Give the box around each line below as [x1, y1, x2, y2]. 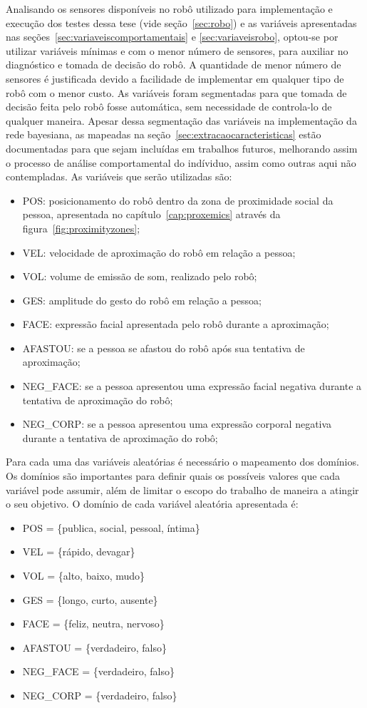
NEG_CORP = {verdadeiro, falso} [22, 687, 177, 702]
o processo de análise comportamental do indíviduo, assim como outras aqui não [6, 155, 356, 170]
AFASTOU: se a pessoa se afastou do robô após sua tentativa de [22, 340, 305, 355]
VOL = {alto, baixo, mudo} [22, 568, 145, 583]
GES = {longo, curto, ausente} [22, 592, 158, 607]
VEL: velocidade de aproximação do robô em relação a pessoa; [22, 245, 296, 260]
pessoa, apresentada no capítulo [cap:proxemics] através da [22, 207, 281, 222]
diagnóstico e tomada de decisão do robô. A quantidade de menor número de [6, 57, 341, 72]
